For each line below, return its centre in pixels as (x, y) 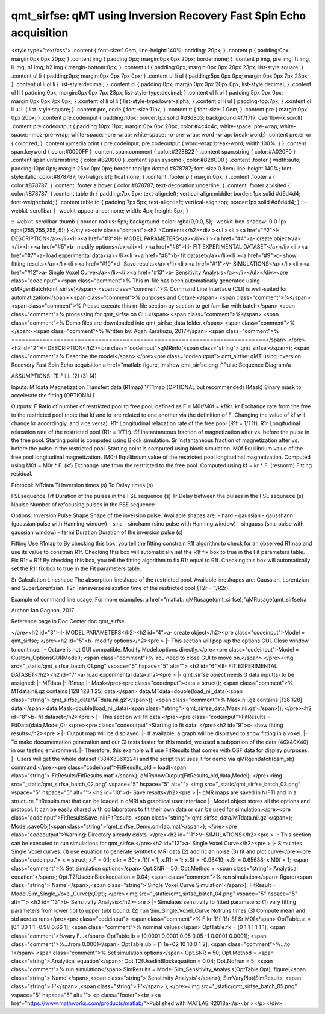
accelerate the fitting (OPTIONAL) (53, 395)
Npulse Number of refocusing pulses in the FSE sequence (83, 504)
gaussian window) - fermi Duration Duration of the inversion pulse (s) (97, 532)
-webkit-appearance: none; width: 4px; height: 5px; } (123, 210)
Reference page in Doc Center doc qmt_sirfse (68, 621)
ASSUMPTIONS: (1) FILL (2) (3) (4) (54, 376)
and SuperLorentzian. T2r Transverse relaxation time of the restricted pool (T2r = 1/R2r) (120, 588)
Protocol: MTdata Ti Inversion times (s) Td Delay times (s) (82, 485)
